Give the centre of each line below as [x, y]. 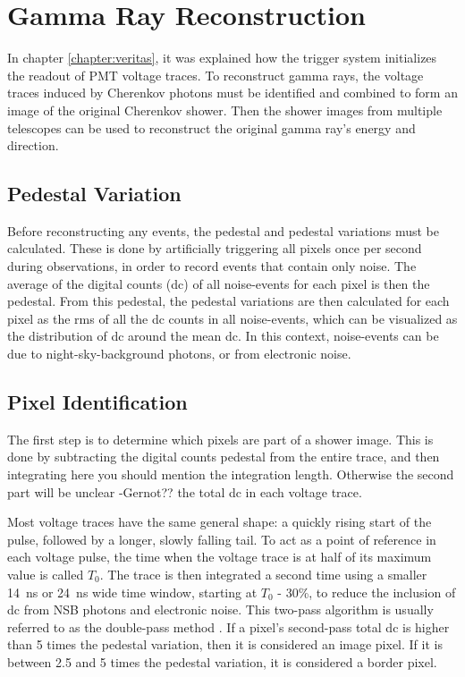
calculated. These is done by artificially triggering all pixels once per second [215, 248]
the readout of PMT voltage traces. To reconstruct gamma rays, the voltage [216, 75]
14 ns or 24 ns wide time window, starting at [132, 592]
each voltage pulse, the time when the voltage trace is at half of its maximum [220, 557]
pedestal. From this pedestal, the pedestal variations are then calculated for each [228, 301]
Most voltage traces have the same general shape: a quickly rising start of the [220, 522]
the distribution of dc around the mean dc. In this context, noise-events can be [223, 336]
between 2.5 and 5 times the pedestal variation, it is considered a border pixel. [222, 661]
